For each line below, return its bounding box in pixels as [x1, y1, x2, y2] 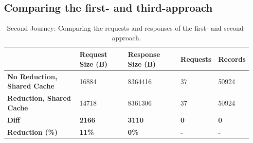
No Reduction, [7, 71, 57, 81]
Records [218, 54, 246, 64]
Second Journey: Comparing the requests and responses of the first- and [7, 23, 222, 33]
